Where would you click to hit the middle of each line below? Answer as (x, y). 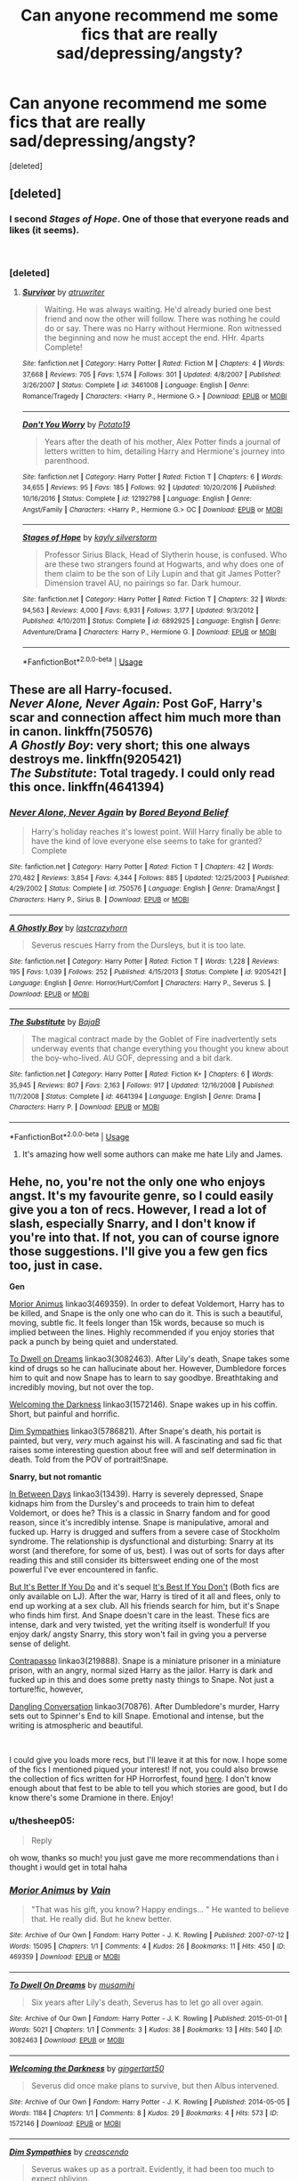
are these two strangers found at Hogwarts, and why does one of (164, 564)
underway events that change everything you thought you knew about (160, 1049)
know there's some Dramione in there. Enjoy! (91, 1797)
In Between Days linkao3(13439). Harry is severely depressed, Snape (137, 1494)
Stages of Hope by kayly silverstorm (89, 537)
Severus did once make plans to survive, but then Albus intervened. (155, 2086)
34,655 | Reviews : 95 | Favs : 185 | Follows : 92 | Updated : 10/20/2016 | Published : (149, 488)
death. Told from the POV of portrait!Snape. (89, 1459)
